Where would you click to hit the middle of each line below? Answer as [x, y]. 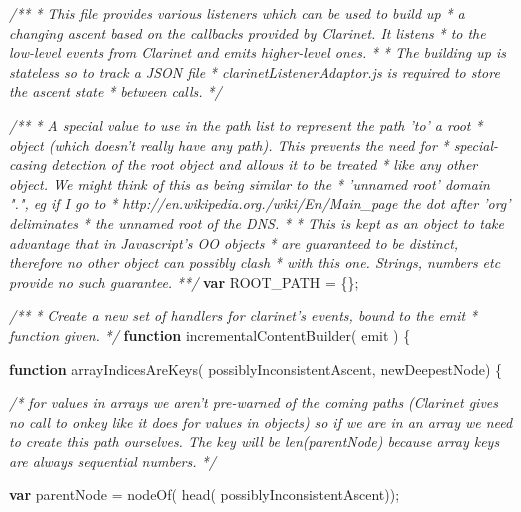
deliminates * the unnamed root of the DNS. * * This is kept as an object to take [256, 222]
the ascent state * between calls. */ [115, 91]
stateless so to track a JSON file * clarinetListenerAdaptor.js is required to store [254, 71]
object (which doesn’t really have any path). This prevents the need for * [229, 144]
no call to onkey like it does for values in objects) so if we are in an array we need [261, 421]
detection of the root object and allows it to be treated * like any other [264, 164]
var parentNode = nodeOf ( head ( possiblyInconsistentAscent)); [204, 494]
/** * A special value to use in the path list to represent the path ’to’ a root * [246, 124]
